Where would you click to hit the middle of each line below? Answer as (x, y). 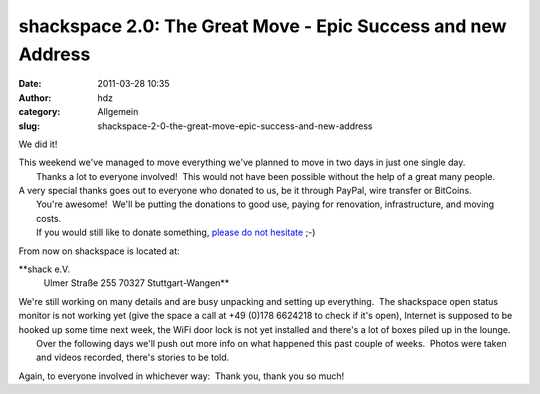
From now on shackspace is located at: (99, 251)
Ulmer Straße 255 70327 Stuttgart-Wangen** (136, 283)
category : (39, 112)
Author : (35, 97)
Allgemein (118, 112)
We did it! (38, 144)
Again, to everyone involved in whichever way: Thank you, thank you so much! (181, 376)
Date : (30, 84)
